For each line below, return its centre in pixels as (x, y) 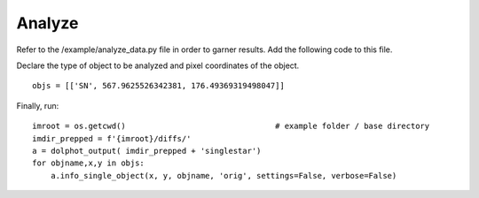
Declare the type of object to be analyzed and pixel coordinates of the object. (158, 65)
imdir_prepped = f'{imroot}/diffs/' (112, 138)
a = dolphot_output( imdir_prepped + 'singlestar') (147, 151)
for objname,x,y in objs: (89, 163)
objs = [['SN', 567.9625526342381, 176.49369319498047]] (159, 86)
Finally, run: (38, 105)
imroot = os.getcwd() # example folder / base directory (231, 126)
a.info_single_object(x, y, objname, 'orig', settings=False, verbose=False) (224, 175)
